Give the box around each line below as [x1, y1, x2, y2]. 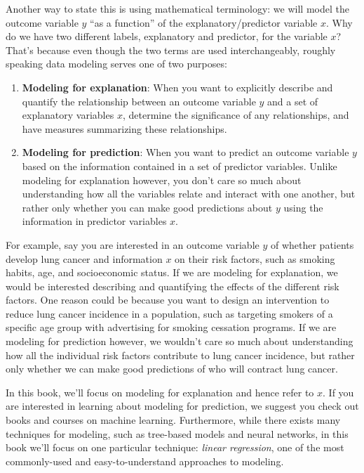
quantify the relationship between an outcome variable [22, 93, 256, 108]
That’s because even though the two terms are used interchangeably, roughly [6, 42, 336, 57]
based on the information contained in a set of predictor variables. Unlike [22, 158, 337, 173]
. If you [323, 384, 354, 399]
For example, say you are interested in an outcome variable [6, 237, 259, 252]
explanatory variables [22, 108, 114, 122]
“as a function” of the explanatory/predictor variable [90, 15, 318, 30]
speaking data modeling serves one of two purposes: [6, 56, 227, 71]
